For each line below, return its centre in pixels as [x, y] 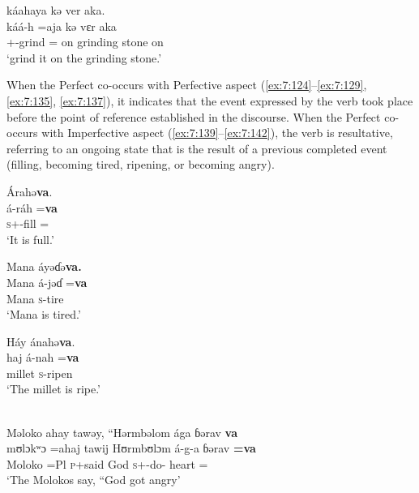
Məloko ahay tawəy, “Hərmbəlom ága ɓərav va [122, 432]
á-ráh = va [32, 207]
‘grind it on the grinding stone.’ [84, 57]
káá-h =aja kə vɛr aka [62, 26]
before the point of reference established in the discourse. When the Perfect [194, 116]
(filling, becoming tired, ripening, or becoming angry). [141, 164]
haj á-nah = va [43, 357]
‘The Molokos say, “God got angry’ [94, 480]
